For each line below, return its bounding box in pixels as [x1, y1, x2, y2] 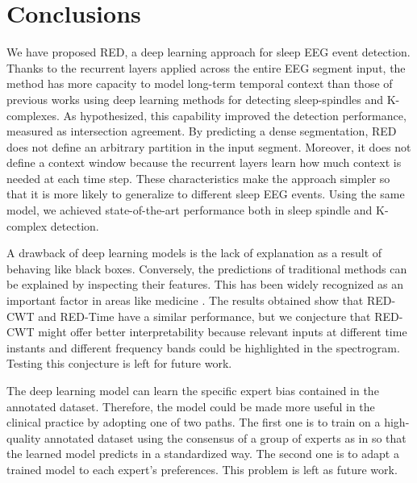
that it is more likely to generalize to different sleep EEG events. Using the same [6, 185, 405, 202]
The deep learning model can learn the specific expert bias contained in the [6, 382, 379, 398]
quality [6, 429, 41, 446]
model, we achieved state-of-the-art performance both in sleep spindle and [6, 202, 373, 219]
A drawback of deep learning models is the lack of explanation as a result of [6, 244, 382, 261]
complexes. [6, 106, 60, 123]
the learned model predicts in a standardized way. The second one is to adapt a [6, 445, 399, 462]
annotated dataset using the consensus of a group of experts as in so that [44, 429, 407, 446]
